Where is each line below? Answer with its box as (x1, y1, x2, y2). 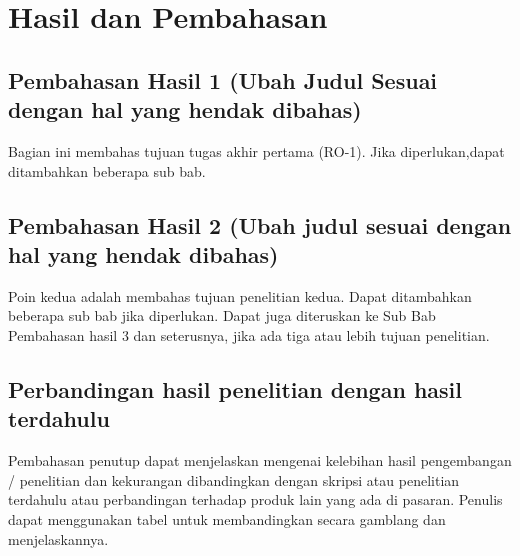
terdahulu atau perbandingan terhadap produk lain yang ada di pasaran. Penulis (8, 489, 503, 510)
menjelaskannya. (8, 528, 109, 549)
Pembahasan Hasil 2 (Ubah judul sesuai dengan (8, 209, 512, 240)
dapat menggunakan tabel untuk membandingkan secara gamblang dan (8, 508, 446, 529)
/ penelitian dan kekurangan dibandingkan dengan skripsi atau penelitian (8, 469, 460, 490)
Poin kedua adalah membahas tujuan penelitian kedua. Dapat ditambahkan (8, 285, 472, 306)
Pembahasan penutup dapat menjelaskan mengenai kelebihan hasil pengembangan (8, 450, 512, 471)
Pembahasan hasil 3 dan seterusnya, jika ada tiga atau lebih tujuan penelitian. (8, 324, 490, 345)
